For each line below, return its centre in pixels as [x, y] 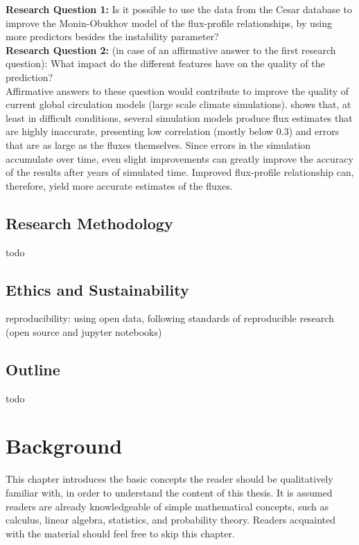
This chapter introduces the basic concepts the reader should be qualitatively [169, 479]
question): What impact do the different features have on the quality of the [165, 63]
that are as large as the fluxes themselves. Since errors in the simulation [158, 144]
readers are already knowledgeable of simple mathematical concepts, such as [167, 506]
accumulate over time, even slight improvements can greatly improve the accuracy [179, 158]
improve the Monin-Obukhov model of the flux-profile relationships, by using [169, 23]
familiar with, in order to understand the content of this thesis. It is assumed [169, 493]
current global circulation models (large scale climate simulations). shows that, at [178, 104]
